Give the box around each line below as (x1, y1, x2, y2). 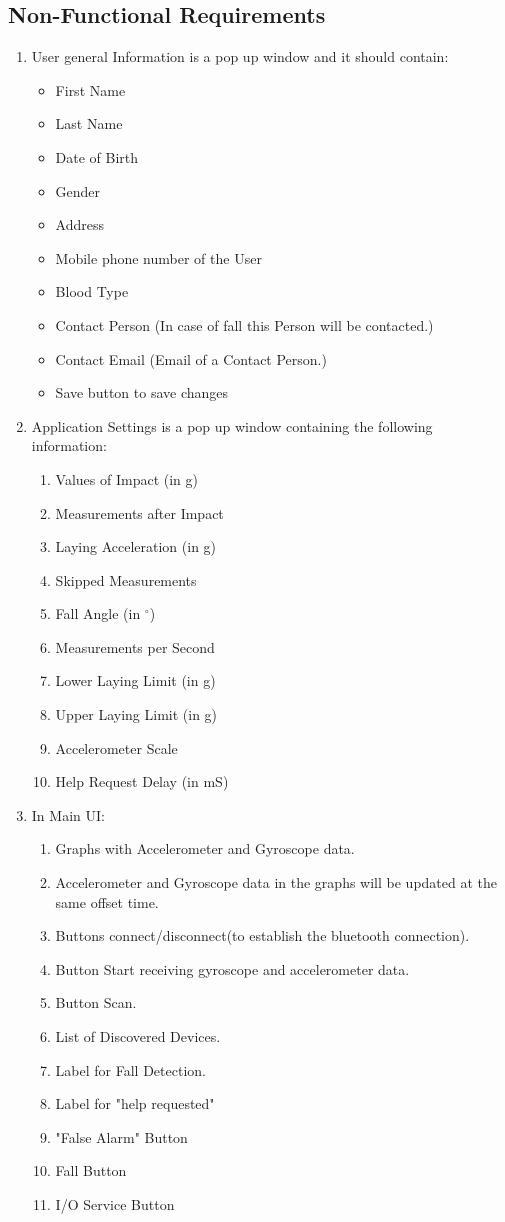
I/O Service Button (55, 1193, 175, 1214)
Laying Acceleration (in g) (55, 536, 217, 557)
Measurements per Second (55, 636, 215, 657)
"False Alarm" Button (55, 1126, 188, 1147)
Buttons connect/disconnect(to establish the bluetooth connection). (55, 925, 470, 946)
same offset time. (55, 891, 159, 912)
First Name (55, 79, 126, 100)
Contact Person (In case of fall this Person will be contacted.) (55, 314, 434, 335)
